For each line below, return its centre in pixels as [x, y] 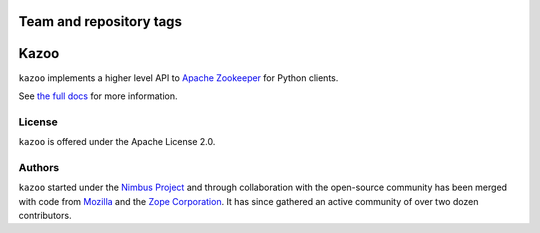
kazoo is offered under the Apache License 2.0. [117, 142]
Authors [39, 167]
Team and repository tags [100, 21]
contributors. [45, 215]
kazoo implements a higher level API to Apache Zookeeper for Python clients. [178, 77]
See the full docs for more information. [98, 96]
